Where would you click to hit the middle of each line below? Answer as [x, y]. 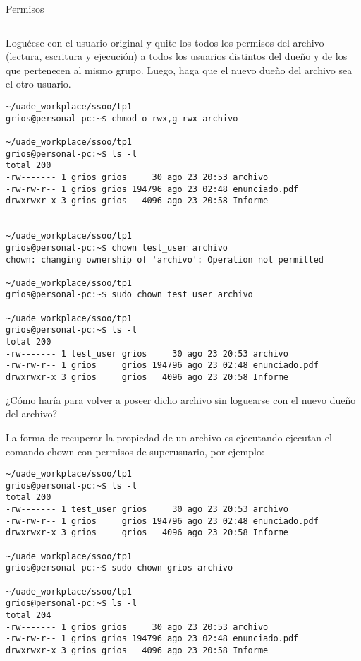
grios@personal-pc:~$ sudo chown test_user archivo [129, 295]
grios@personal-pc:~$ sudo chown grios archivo [120, 568]
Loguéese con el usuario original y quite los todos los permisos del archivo [165, 42]
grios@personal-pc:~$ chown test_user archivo [117, 248]
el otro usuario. [38, 84]
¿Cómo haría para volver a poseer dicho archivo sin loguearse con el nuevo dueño [181, 399]
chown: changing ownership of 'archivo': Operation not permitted [165, 260]
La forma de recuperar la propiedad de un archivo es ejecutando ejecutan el [169, 437]
